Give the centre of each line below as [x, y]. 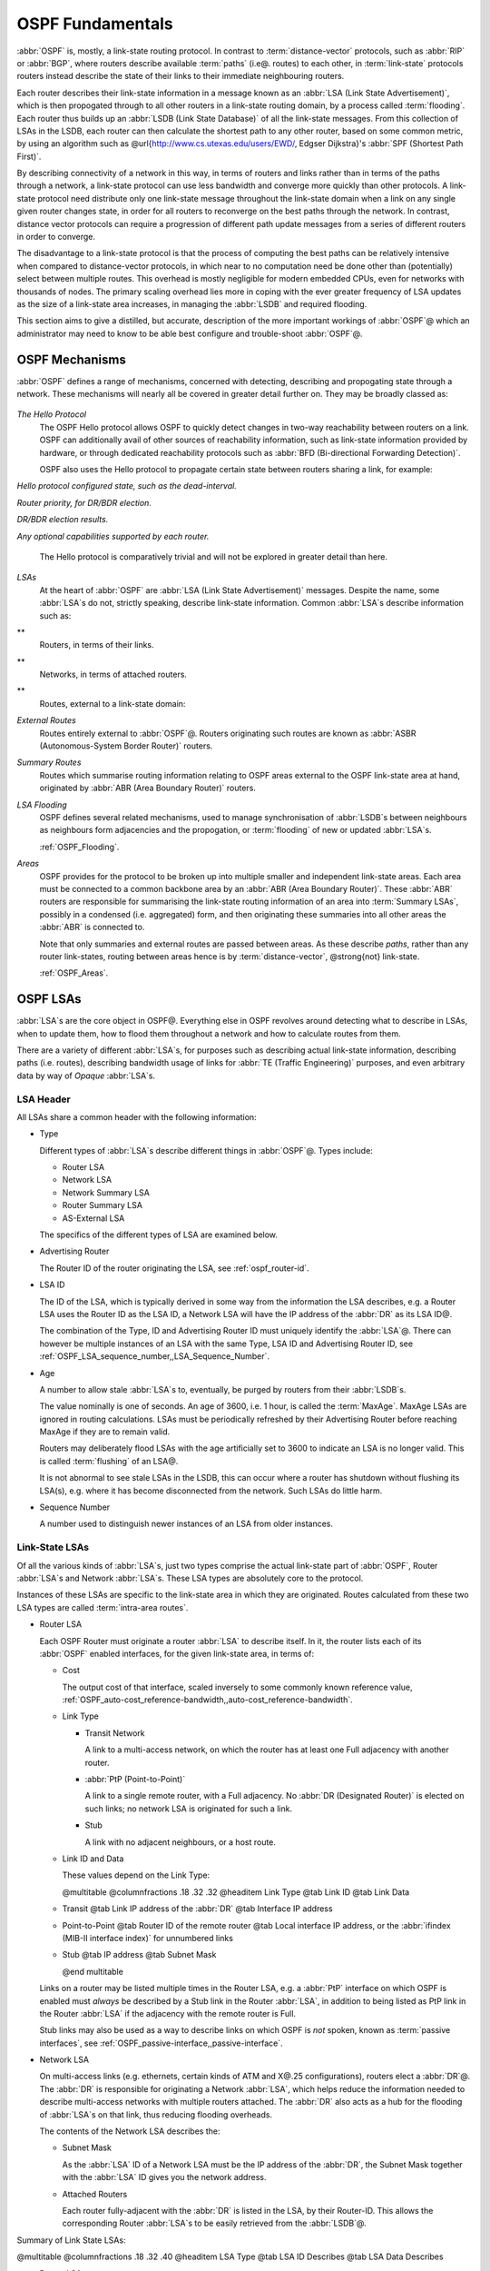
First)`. [29, 156]
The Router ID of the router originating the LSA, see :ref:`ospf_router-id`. [174, 1268]
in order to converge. [56, 237]
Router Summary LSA [102, 1205]
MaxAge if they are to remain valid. [105, 1432]
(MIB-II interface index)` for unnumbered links [147, 1938]
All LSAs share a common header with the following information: [137, 1116]
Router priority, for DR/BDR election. [84, 502]
